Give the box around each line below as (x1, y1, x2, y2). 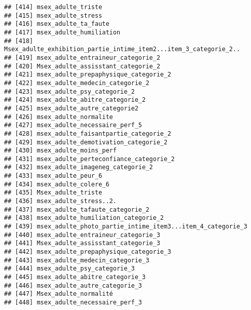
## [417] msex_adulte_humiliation (4, 28, 121, 36)
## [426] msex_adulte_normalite (4, 113, 113, 121)
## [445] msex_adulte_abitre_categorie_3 (4, 274, 146, 281)
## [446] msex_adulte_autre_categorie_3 (4, 282, 142, 289)
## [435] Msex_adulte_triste (4, 189, 102, 197)
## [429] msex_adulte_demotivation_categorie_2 (4, 138, 168, 146)
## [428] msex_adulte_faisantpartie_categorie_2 (4, 130, 171, 137)
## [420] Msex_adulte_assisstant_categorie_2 (4, 62, 160, 70)
